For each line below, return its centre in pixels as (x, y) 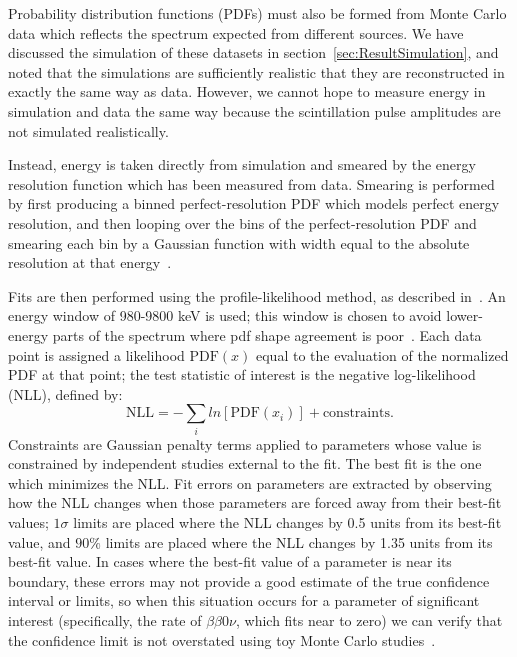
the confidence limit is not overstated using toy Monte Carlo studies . (222, 639)
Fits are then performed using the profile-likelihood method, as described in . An (257, 295)
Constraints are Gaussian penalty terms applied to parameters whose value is (245, 443)
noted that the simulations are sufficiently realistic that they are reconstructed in (256, 71)
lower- (464, 315)
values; (28, 521)
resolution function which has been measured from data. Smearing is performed (251, 183)
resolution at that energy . (90, 262)
